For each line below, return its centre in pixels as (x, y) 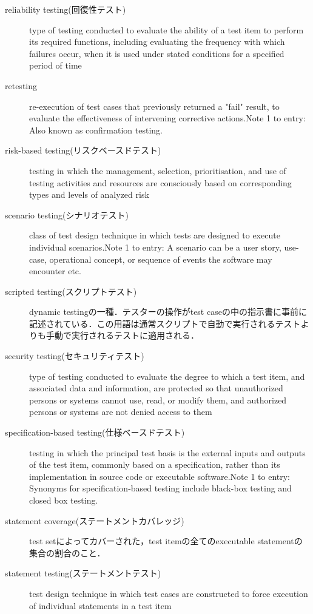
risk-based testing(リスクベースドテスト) (83, 150)
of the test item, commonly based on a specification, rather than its (155, 464)
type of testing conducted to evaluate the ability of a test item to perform (167, 29)
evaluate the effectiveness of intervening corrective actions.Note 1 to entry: (167, 118)
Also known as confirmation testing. (96, 130)
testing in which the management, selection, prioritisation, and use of (158, 170)
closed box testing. (64, 500)
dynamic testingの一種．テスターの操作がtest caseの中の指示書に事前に (168, 312)
